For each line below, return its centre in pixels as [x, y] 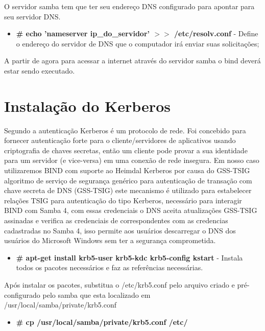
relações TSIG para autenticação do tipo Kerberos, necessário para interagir [123, 200]
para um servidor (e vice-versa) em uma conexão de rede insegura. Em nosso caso [132, 160]
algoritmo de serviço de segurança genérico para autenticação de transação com [128, 180]
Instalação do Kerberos [87, 105]
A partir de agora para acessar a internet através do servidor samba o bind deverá [132, 61]
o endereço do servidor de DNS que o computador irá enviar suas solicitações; [138, 43]
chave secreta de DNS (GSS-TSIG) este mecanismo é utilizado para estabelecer [128, 190]
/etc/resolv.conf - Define [216, 33]
